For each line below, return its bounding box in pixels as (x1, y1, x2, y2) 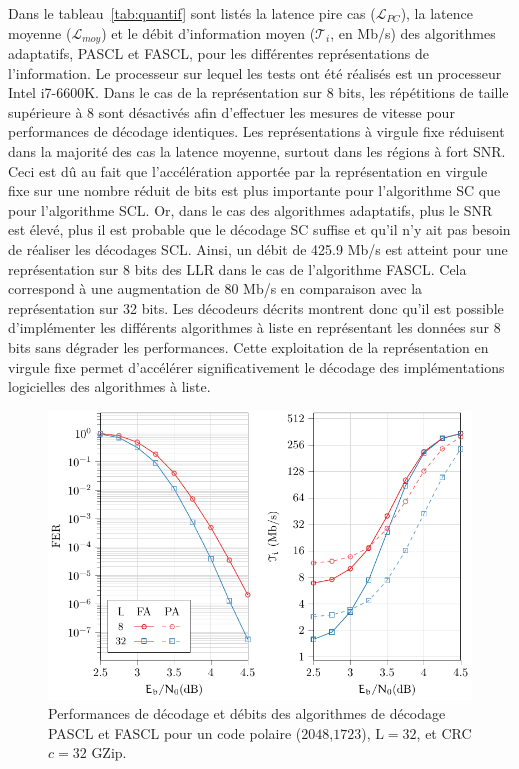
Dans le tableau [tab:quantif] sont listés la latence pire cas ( (8, 3, 376, 23)
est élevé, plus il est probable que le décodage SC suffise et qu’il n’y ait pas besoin (8, 219, 511, 240)
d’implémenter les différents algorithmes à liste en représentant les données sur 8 (8, 317, 501, 338)
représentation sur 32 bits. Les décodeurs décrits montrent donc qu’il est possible (8, 297, 504, 318)
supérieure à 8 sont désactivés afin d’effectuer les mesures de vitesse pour (8, 101, 455, 122)
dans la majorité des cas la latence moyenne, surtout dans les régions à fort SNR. (8, 141, 506, 162)
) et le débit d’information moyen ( (101, 22, 316, 43)
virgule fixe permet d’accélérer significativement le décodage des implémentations (8, 356, 505, 377)
